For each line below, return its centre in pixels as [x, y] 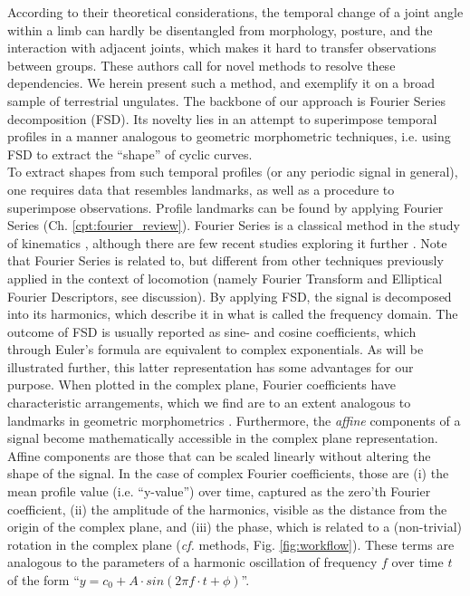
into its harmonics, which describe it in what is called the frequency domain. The [233, 314]
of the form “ [43, 580]
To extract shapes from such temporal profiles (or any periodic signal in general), [233, 172]
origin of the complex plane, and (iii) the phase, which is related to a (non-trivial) [235, 527]
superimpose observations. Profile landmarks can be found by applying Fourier [225, 207]
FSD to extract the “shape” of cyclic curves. [130, 154]
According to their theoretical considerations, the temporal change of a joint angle [235, 12]
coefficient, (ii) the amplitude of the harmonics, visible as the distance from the [227, 509]
